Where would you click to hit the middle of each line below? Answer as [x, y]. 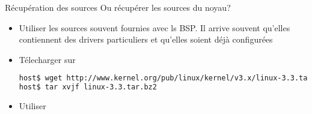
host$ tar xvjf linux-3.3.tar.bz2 [88, 87]
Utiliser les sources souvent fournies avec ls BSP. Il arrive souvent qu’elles [154, 27]
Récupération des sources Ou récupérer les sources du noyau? [118, 7]
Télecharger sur [47, 59]
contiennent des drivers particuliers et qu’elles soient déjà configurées [146, 39]
